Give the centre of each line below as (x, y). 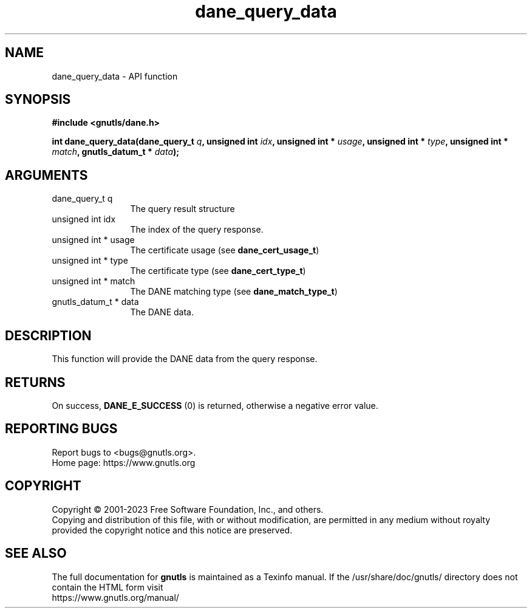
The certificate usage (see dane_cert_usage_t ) (225, 250)
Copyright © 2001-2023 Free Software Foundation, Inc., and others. (188, 509)
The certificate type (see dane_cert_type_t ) (218, 271)
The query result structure (182, 209)
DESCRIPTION (48, 335)
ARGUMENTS (46, 175)
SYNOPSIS (38, 100)
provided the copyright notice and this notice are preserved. (172, 530)
